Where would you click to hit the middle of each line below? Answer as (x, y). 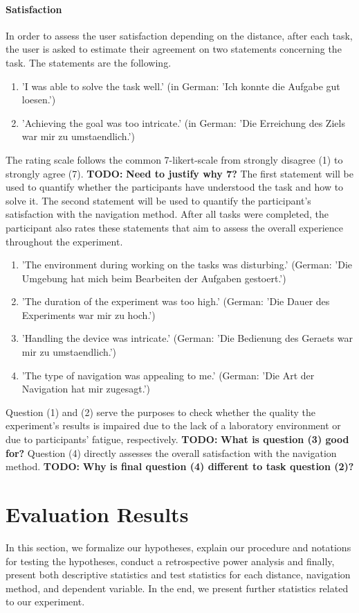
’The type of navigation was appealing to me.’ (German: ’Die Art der (168, 375)
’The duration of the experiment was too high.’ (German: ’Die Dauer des (176, 301)
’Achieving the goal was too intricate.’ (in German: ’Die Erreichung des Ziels (183, 122)
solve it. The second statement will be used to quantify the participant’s (158, 200)
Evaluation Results (97, 514)
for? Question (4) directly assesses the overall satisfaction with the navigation (171, 452)
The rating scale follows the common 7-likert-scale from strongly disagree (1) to (174, 159)
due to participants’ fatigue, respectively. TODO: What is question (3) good (177, 439)
